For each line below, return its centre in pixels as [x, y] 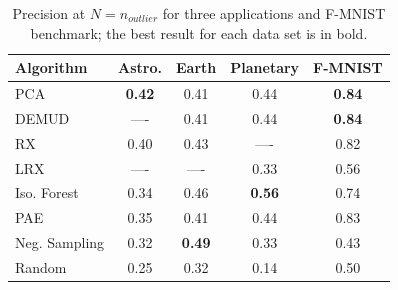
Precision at [49, 13]
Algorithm [51, 67]
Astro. [140, 67]
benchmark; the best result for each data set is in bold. [199, 32]
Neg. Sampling [60, 242]
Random [41, 266]
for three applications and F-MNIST [274, 13]
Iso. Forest [47, 192]
